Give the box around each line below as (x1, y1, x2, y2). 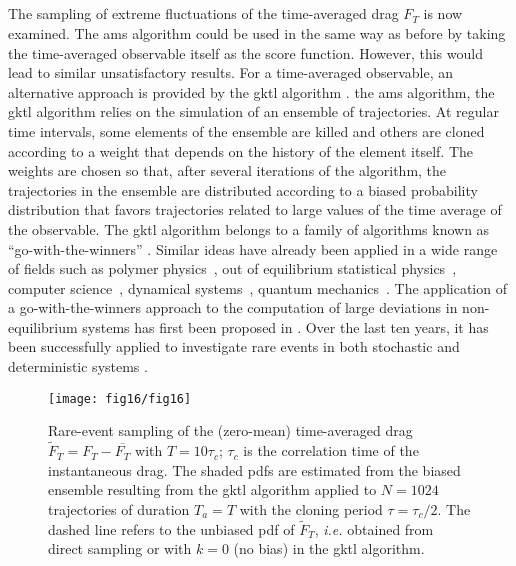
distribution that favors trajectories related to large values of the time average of (8, 199, 502, 220)
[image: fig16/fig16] (48, 391, 192, 406)
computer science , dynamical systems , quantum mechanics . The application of (8, 277, 507, 298)
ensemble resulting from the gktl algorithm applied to (48, 479, 377, 500)
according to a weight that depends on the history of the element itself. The (8, 140, 474, 161)
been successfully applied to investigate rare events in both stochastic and (8, 336, 460, 357)
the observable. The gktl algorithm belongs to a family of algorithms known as (8, 218, 490, 239)
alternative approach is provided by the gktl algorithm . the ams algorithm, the (8, 81, 495, 102)
